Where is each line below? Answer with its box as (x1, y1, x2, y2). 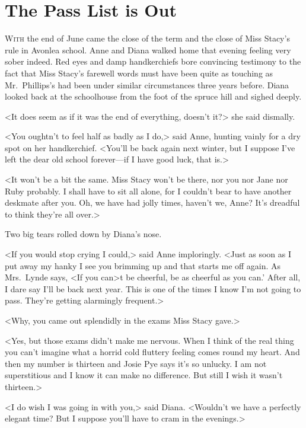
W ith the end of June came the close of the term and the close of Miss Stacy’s (5, 32, 290, 44)
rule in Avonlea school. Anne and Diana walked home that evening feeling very (5, 43, 291, 56)
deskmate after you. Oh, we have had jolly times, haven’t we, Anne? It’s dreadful (5, 196, 300, 209)
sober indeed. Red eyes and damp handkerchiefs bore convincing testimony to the (5, 55, 301, 68)
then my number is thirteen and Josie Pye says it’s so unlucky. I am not (5, 357, 267, 369)
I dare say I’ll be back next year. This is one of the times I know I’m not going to (5, 282, 301, 295)
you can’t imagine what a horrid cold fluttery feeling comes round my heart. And (5, 346, 300, 358)
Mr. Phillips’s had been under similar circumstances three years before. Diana (5, 78, 289, 91)
